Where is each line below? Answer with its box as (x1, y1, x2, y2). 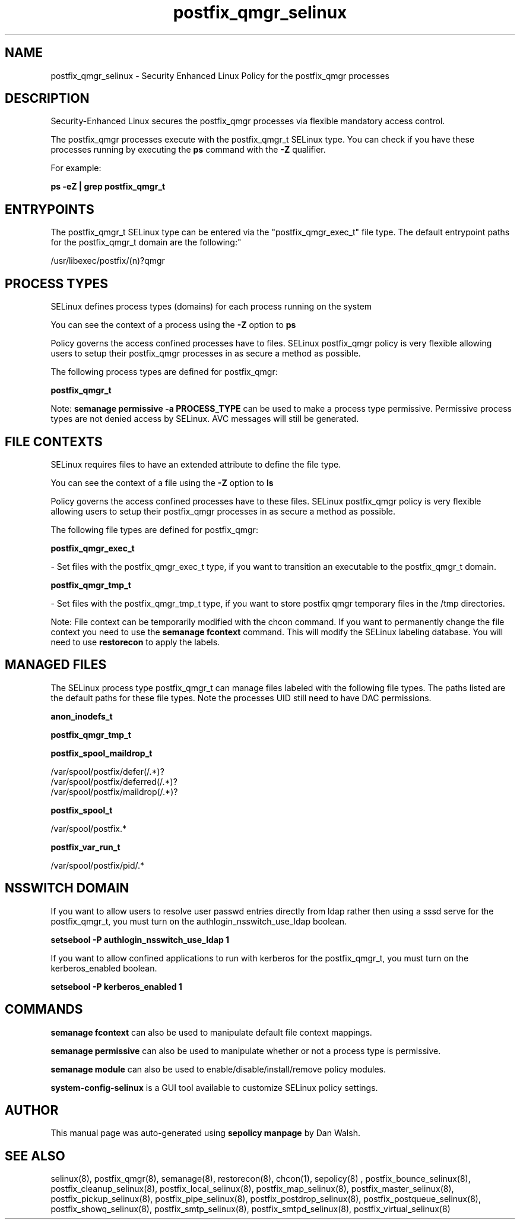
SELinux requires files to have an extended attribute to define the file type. (50, 459, 341, 469)
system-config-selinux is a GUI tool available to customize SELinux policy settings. (50, 1082, 378, 1093)
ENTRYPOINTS (5, 201, 94, 217)
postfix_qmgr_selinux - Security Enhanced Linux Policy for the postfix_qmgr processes (50, 70, 389, 81)
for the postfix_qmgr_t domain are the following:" (50, 237, 242, 248)
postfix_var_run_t (50, 841, 121, 852)
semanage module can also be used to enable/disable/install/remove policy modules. (50, 1064, 386, 1074)
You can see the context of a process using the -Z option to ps (50, 320, 296, 330)
